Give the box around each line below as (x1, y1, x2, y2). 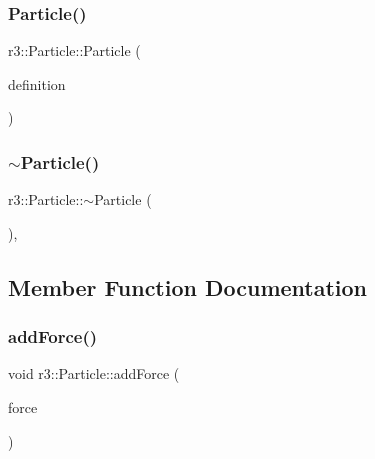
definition (8, 73, 66, 94)
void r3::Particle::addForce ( (8, 363, 180, 384)
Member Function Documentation (8, 271, 368, 302)
